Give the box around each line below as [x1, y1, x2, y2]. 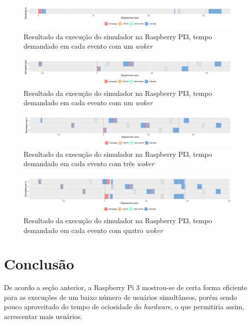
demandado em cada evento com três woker [24, 158, 154, 169]
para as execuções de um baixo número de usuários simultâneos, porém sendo [4, 292, 237, 302]
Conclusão [4, 254, 74, 274]
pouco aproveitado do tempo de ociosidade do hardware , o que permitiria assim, [4, 301, 245, 312]
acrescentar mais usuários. [4, 311, 83, 322]
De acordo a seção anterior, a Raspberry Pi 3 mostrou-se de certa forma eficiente [4, 282, 248, 293]
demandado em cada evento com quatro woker [24, 225, 163, 235]
